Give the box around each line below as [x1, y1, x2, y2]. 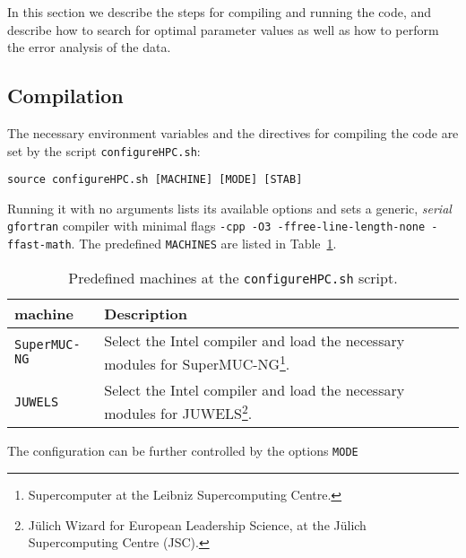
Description [104, 302, 187, 324]
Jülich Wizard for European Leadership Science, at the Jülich [28, 515, 367, 534]
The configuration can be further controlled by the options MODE [7, 441, 358, 460]
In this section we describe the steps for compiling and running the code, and [7, 3, 432, 21]
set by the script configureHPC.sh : [7, 141, 201, 160]
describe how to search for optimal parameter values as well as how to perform [7, 20, 439, 39]
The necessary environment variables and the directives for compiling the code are [7, 123, 459, 142]
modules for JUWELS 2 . [104, 400, 253, 424]
